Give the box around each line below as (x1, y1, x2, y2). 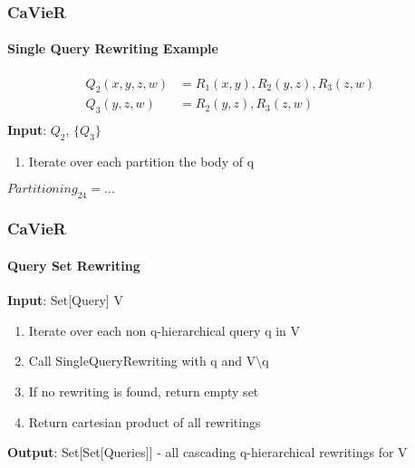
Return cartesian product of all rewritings (28, 412, 261, 431)
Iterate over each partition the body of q (28, 152, 255, 171)
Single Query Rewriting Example (7, 39, 218, 58)
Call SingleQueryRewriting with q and (28, 351, 242, 370)
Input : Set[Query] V (7, 291, 123, 310)
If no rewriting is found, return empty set (28, 381, 259, 400)
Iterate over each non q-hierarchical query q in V (28, 320, 301, 339)
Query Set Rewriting (7, 255, 140, 274)
